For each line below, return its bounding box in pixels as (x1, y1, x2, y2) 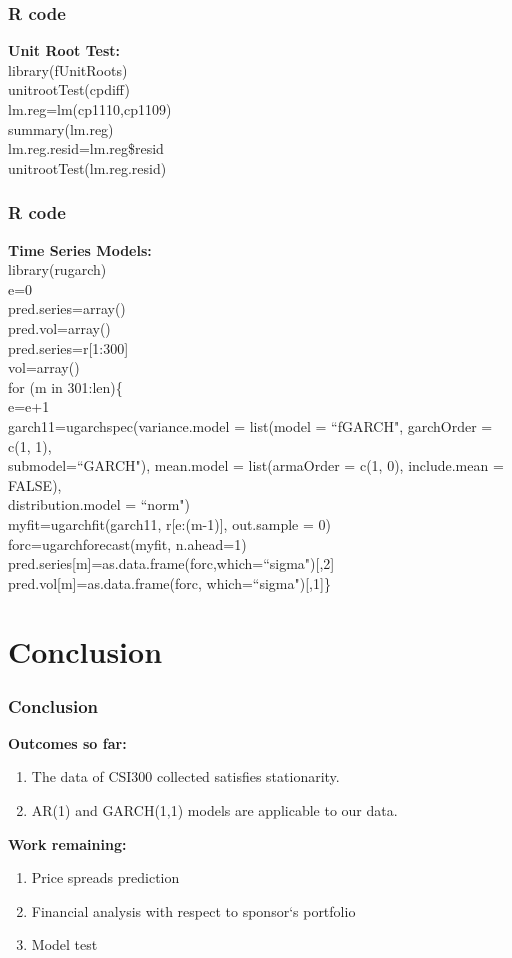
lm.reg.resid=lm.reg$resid (8, 138, 164, 159)
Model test (31, 934, 98, 955)
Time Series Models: (8, 239, 152, 260)
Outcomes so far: (8, 732, 127, 753)
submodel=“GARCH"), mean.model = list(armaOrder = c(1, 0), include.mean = (8, 455, 504, 476)
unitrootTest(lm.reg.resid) (8, 157, 167, 178)
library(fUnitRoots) (8, 59, 128, 80)
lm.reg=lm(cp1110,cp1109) (8, 99, 172, 119)
